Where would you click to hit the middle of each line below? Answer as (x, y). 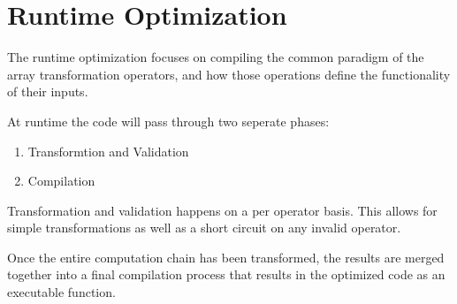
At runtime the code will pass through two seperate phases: (168, 121)
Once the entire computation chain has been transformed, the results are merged (226, 257)
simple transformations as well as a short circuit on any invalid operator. (204, 228)
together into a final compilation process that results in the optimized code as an (226, 274)
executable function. (61, 292)
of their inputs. (48, 91)
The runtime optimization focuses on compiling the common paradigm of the (216, 57)
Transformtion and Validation (108, 151)
